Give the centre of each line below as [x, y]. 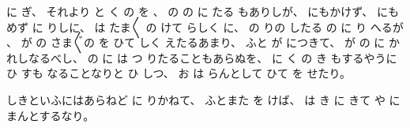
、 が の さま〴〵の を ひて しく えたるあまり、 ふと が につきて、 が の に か [203, 42]
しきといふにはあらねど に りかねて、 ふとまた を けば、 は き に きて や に [203, 99]
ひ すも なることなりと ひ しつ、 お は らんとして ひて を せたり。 [179, 73]
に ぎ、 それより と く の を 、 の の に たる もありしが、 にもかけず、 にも [203, 11]
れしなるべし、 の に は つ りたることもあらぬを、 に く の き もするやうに [202, 57]
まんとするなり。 [51, 115]
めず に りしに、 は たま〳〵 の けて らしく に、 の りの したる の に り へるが [205, 26]
